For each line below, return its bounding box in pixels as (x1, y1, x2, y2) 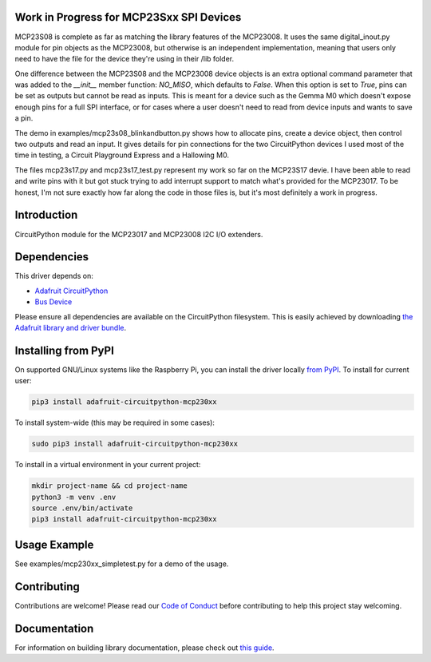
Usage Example (14, 537, 94, 551)
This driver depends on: (14, 272, 93, 281)
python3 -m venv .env (31, 492, 117, 501)
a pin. (14, 113, 34, 123)
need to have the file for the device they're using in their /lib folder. (14, 54, 235, 64)
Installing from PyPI (14, 343, 115, 357)
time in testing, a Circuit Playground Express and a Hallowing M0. (14, 150, 230, 160)
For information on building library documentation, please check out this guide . (14, 643, 275, 652)
